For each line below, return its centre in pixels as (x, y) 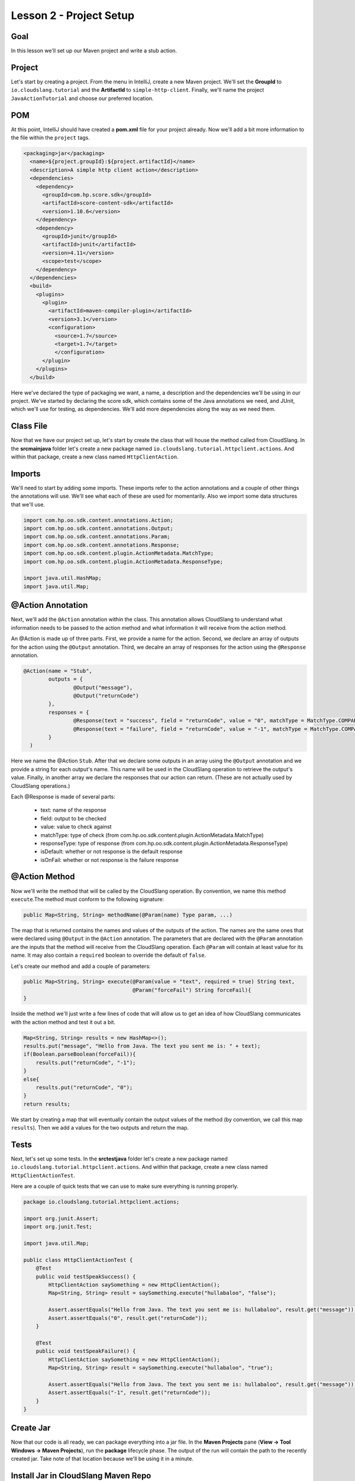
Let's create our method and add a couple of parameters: (81, 966)
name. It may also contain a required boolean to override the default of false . (109, 955)
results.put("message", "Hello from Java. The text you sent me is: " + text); (142, 1046)
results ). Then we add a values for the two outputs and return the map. (100, 1128)
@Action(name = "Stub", (58, 671)
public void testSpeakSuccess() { (86, 1276)
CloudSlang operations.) (41, 786)
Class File (29, 426)
